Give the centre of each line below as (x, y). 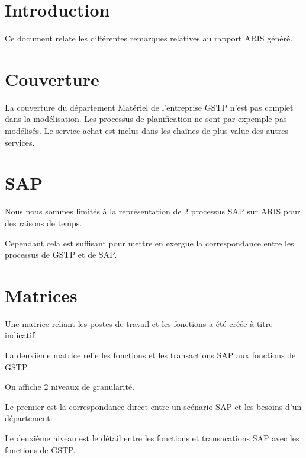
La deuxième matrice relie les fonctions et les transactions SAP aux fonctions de (150, 355)
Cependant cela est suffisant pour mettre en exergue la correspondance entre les (149, 243)
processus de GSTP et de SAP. (61, 254)
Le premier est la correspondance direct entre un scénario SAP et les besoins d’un (153, 406)
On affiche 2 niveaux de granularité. (70, 387)
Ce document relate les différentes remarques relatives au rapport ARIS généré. (149, 38)
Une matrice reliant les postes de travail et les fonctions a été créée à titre (139, 323)
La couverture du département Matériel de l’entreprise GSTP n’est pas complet (149, 107)
